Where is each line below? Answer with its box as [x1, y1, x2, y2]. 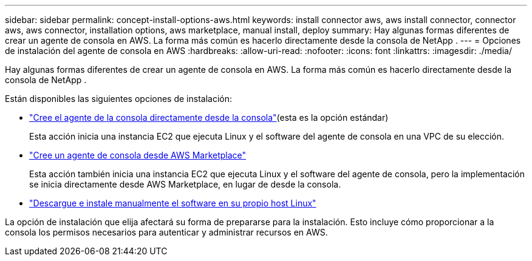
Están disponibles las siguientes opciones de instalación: [5, 93, 233, 104]
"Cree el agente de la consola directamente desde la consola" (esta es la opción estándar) [29, 112, 389, 123]
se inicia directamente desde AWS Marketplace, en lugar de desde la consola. [29, 179, 341, 189]
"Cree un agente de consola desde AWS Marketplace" [29, 150, 247, 160]
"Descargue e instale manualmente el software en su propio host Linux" [29, 198, 316, 208]
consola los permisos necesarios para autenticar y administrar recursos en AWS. [5, 227, 328, 237]
